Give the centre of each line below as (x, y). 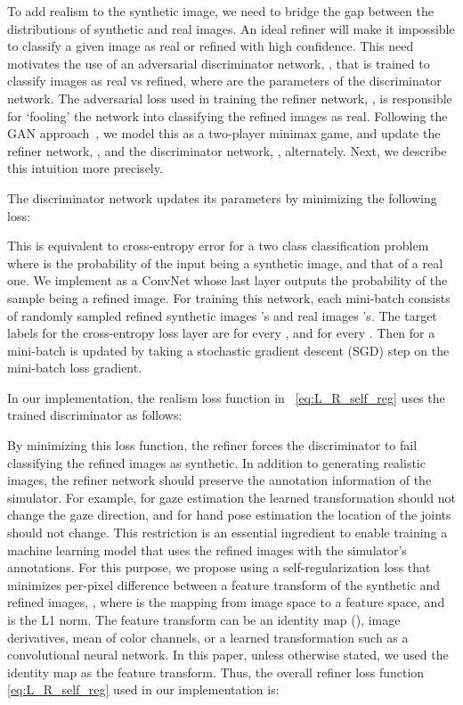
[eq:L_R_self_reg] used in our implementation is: (143, 689)
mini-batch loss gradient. (75, 368)
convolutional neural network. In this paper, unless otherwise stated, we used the (228, 655)
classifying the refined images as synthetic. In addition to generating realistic (216, 462)
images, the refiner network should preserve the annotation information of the (219, 480)
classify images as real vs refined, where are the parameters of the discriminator (224, 81)
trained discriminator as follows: (95, 415)
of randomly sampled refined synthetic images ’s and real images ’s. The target (222, 315)
